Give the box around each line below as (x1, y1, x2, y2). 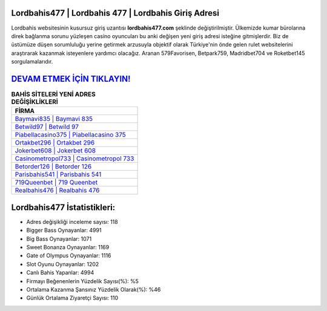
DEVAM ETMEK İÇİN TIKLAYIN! (11, 73, 131, 84)
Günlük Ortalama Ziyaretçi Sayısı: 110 (26, 294, 118, 302)
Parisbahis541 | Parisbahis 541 (15, 170, 102, 178)
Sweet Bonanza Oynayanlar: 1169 (26, 244, 110, 251)
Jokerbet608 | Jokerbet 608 (15, 146, 96, 155)
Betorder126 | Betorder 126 (15, 162, 92, 171)
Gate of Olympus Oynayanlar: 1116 (26, 252, 111, 260)
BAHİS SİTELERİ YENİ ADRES (11, 90, 96, 99)
